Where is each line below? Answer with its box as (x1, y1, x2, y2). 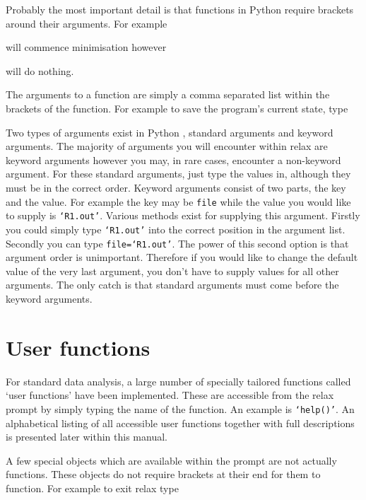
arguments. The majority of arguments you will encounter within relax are (6, 139, 328, 153)
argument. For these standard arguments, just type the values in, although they (6, 166, 351, 181)
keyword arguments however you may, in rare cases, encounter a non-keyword (6, 152, 341, 167)
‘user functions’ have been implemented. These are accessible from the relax (6, 388, 334, 402)
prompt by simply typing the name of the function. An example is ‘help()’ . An (6, 401, 355, 416)
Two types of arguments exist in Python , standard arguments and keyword (6, 124, 333, 139)
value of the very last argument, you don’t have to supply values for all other (6, 263, 339, 278)
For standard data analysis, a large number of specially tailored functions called (6, 373, 351, 388)
